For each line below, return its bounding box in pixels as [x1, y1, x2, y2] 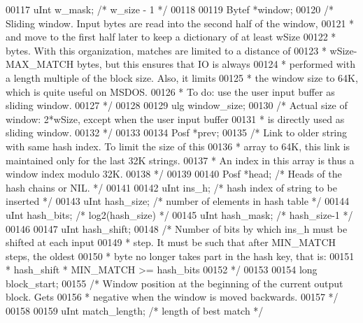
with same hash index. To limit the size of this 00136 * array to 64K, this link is [6, 138, 350, 153]
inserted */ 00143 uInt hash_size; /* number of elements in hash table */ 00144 [6, 194, 350, 208]
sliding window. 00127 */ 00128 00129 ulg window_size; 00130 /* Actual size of [6, 98, 348, 113]
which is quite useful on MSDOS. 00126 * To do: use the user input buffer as [6, 84, 335, 99]
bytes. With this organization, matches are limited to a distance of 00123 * [6, 43, 327, 57]
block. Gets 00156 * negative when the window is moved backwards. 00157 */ [6, 289, 339, 304]
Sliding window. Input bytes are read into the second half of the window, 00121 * [6, 15, 355, 30]
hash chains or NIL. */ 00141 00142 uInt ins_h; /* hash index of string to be [6, 180, 337, 194]
